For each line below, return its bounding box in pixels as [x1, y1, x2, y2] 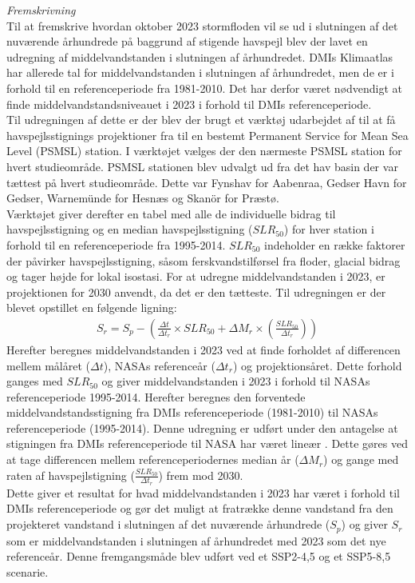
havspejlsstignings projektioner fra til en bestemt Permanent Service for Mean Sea [6, 126, 409, 143]
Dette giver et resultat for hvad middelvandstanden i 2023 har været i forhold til [6, 484, 400, 501]
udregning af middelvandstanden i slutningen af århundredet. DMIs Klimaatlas [6, 48, 393, 65]
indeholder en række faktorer [264, 236, 405, 253]
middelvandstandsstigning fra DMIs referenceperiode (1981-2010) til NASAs [6, 404, 378, 421]
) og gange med [323, 451, 399, 468]
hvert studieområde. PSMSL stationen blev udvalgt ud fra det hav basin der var [6, 158, 398, 174]
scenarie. [6, 563, 49, 580]
